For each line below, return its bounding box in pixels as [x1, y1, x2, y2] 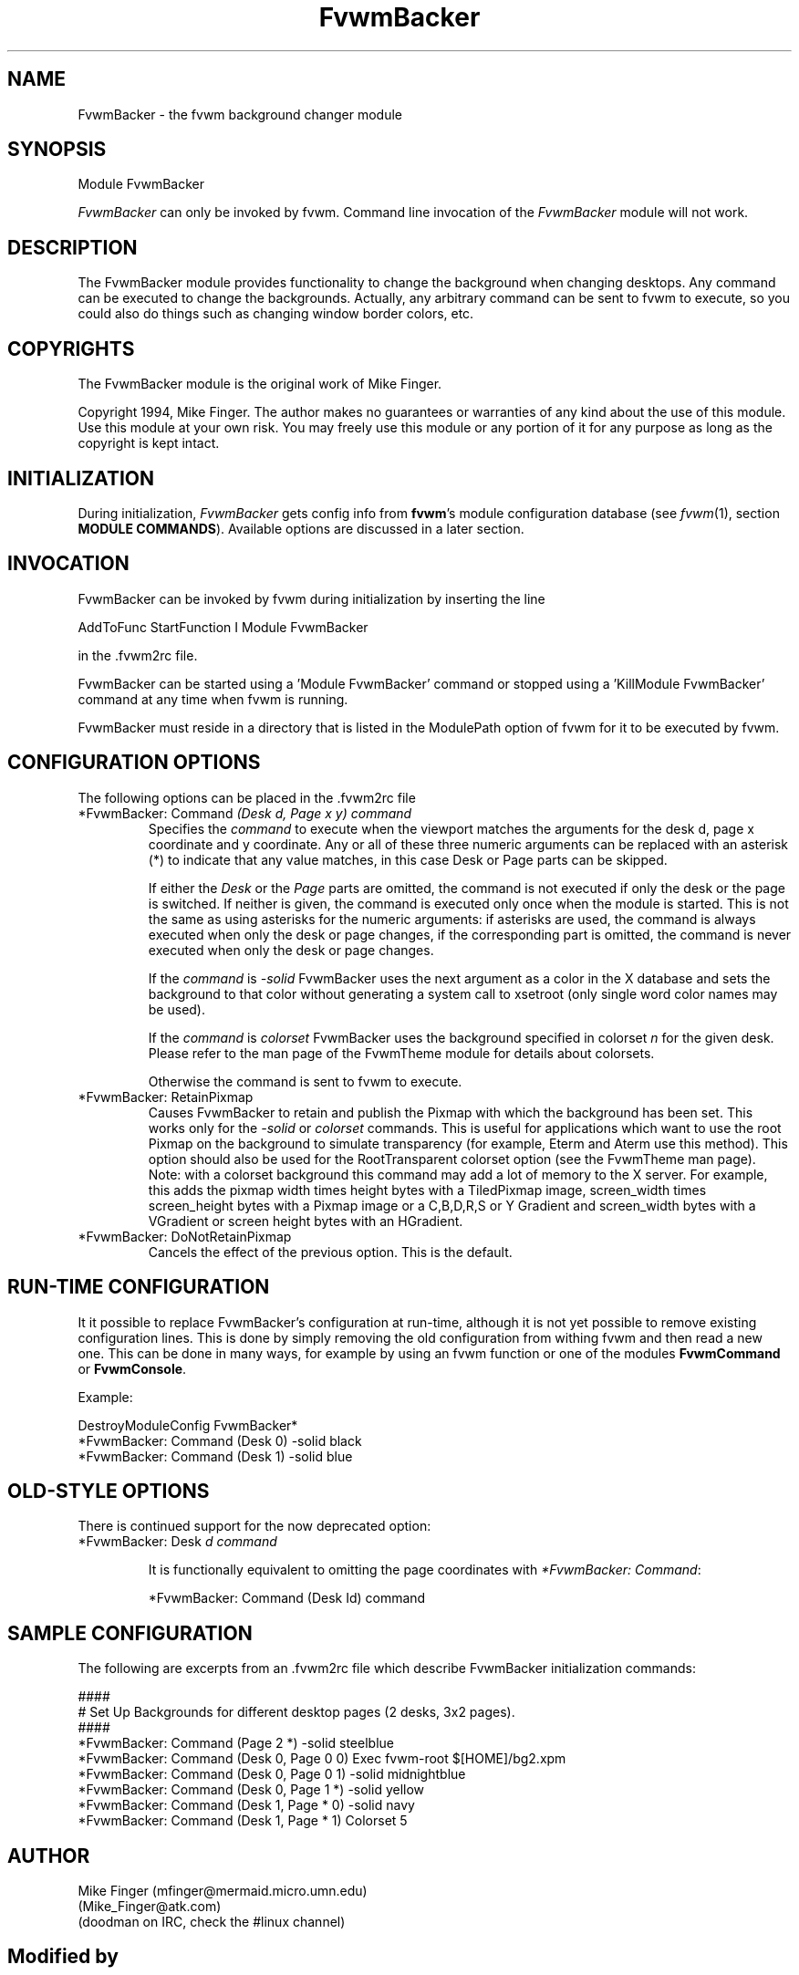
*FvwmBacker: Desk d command [78, 1533, 277, 1550]
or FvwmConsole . [78, 1360, 187, 1377]
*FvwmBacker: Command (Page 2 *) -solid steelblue [78, 1735, 394, 1752]
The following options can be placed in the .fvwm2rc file [78, 789, 416, 806]
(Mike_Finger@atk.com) [78, 1898, 222, 1915]
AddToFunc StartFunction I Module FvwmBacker [78, 618, 368, 635]
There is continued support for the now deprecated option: [78, 1518, 431, 1534]
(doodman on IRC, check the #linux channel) [78, 1914, 346, 1930]
